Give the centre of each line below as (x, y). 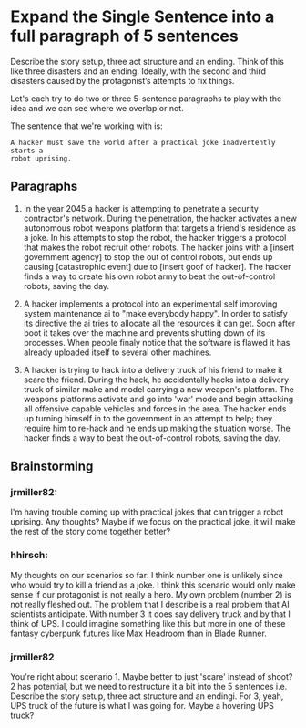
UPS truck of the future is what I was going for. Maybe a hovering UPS (142, 706)
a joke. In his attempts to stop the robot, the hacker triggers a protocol (155, 237)
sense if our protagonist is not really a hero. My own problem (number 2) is (151, 594)
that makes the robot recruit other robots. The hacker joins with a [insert (159, 247)
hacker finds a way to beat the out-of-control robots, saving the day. (152, 437)
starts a (27, 151)
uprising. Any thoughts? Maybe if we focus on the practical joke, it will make (153, 522)
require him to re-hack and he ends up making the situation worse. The (157, 428)
